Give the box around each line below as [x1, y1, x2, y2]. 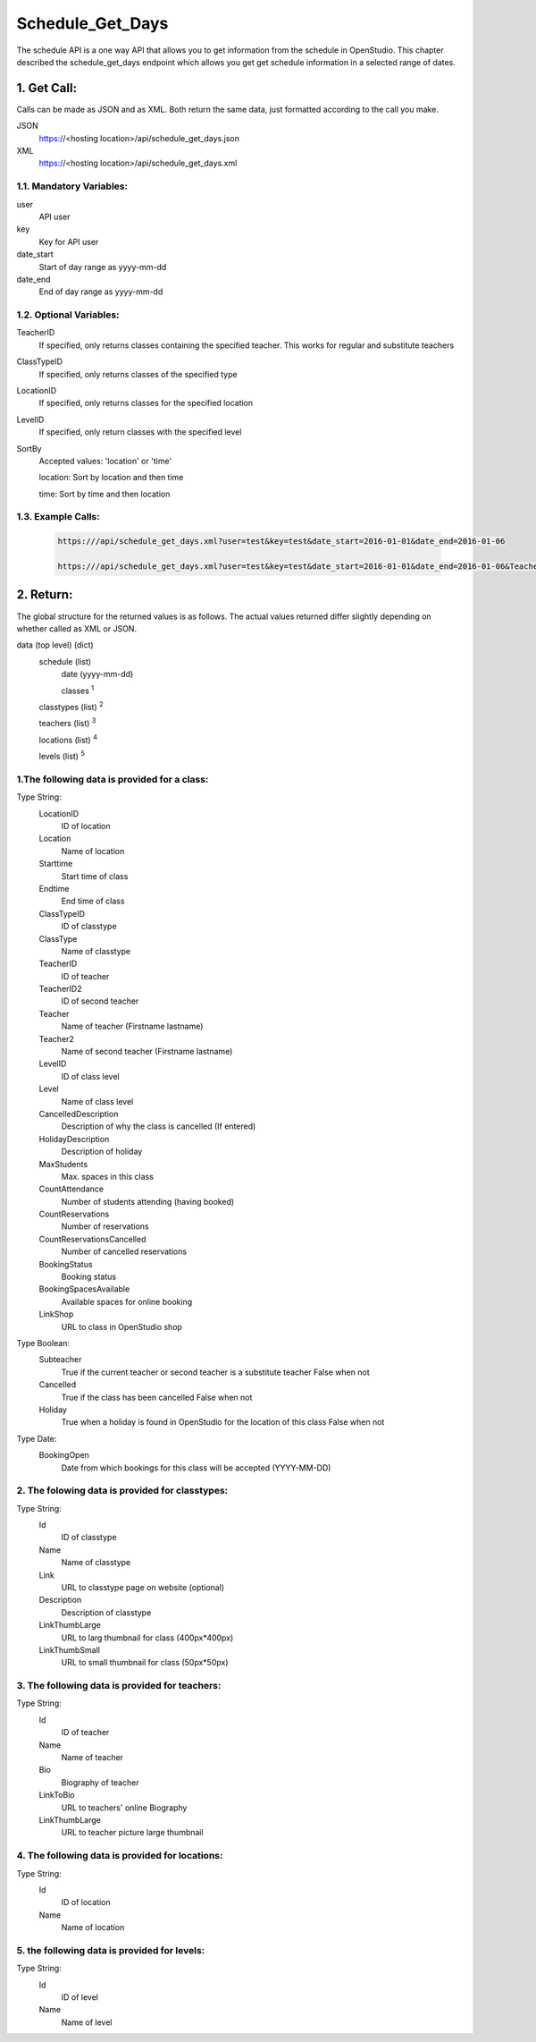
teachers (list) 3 [38, 716, 96, 729]
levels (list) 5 [38, 750, 85, 762]
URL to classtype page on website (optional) [61, 1582, 225, 1592]
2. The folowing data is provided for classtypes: [16, 1485, 229, 1497]
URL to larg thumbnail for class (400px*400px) [61, 1632, 234, 1643]
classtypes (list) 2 [38, 700, 104, 712]
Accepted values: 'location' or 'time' [38, 455, 172, 466]
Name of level [61, 2017, 113, 2028]
